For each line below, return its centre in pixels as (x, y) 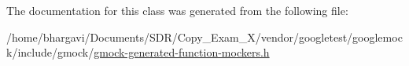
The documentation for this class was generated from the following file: (177, 10)
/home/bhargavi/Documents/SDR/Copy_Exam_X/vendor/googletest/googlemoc (204, 37)
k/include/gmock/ (50, 52)
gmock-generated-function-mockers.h (182, 52)
